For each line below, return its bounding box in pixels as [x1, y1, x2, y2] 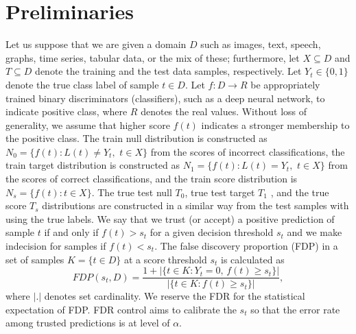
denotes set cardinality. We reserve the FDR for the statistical [44, 289, 305, 303]
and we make [287, 225, 342, 239]
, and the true [270, 184, 329, 199]
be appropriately [250, 77, 320, 91]
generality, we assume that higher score [5, 117, 170, 132]
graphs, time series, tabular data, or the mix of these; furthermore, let [5, 50, 300, 64]
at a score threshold [124, 252, 207, 266]
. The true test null [91, 184, 172, 199]
